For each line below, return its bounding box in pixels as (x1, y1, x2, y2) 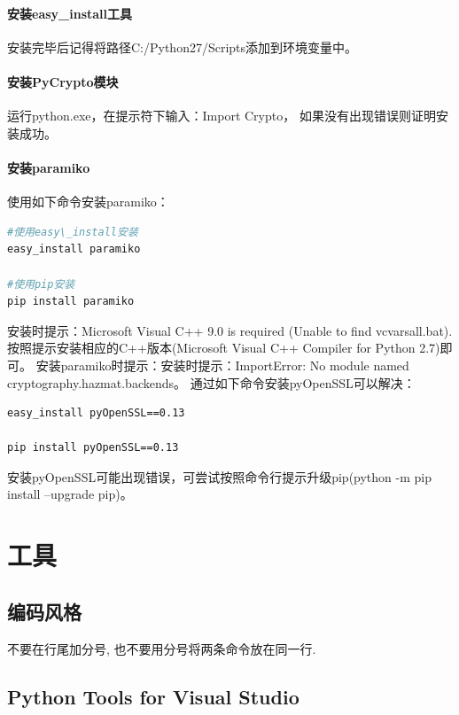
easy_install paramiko (7, 243, 141, 256)
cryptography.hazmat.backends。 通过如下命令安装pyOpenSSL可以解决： (7, 373, 416, 392)
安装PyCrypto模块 (7, 72, 119, 90)
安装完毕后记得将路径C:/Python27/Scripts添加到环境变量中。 (7, 37, 358, 56)
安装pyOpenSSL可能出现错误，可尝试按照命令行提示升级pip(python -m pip (7, 467, 432, 486)
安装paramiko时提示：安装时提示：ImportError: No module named (35, 355, 409, 374)
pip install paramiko (7, 295, 135, 308)
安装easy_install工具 (7, 4, 133, 22)
